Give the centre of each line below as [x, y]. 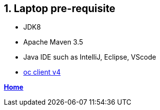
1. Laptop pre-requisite [60, 8]
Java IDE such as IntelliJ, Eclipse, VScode [90, 57]
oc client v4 [42, 72]
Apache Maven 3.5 [53, 42]
